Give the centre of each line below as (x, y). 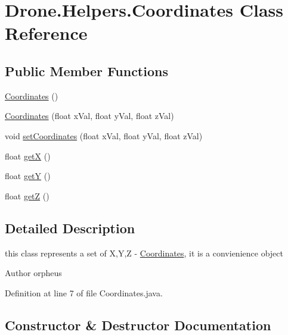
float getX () (28, 156)
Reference (46, 33)
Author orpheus (33, 273)
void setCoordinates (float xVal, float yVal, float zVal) (104, 135)
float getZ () (27, 195)
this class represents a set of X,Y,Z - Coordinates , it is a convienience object (144, 253)
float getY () (28, 176)
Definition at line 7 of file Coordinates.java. (84, 292)
